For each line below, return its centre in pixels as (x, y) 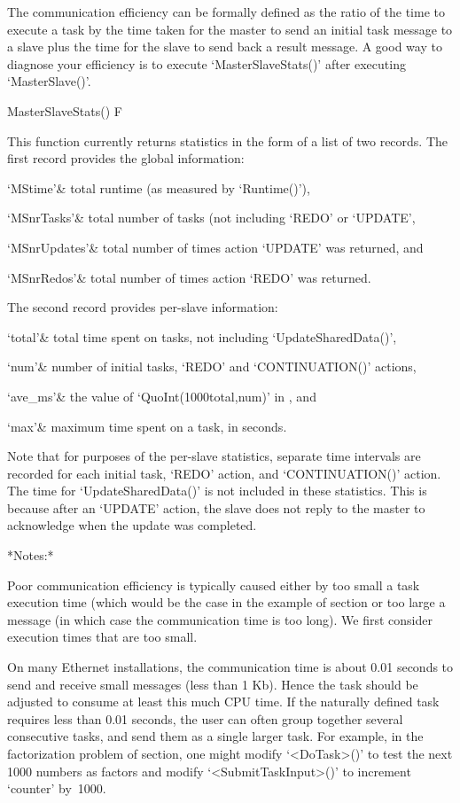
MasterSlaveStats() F (65, 110)
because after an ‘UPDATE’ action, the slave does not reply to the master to (216, 507)
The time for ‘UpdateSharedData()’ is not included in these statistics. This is (217, 491)
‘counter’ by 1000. (57, 788)
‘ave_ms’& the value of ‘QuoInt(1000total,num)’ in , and (162, 396)
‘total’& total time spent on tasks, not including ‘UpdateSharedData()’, (202, 336)
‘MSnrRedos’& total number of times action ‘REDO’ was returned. (189, 277)
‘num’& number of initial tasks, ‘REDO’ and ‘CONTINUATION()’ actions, (212, 366)
